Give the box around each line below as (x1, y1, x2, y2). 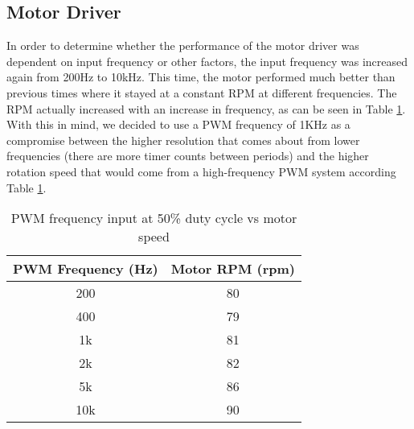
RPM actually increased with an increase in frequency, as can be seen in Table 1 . (6, 100, 406, 117)
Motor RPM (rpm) (170, 259, 295, 278)
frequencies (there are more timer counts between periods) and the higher (6, 147, 369, 164)
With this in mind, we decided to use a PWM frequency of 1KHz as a (6, 116, 350, 133)
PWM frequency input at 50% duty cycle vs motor (10, 208, 297, 228)
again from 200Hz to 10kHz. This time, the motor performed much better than (6, 68, 396, 85)
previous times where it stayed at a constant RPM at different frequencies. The (6, 84, 397, 101)
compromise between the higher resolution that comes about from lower (6, 131, 360, 148)
